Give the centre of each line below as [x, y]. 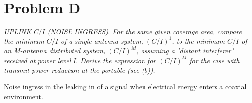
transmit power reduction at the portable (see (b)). [80, 70]
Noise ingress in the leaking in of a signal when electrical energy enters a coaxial [125, 86]
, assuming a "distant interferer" [185, 51]
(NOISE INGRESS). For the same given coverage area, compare [144, 31]
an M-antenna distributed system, [55, 51]
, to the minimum [198, 41]
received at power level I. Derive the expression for [80, 60]
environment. [24, 96]
